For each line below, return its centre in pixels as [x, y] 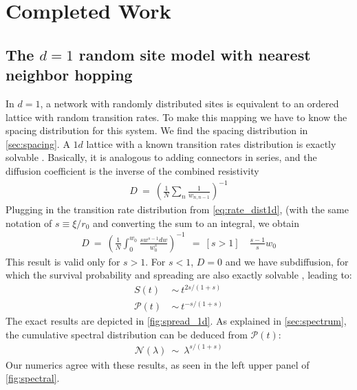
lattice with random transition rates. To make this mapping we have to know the [176, 117]
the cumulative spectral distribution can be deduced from [127, 334]
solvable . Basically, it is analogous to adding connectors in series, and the [161, 157]
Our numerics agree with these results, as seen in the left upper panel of [158, 364]
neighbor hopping [69, 75]
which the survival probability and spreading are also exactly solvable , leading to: [179, 275]
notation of [29, 223]
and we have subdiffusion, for [287, 261]
